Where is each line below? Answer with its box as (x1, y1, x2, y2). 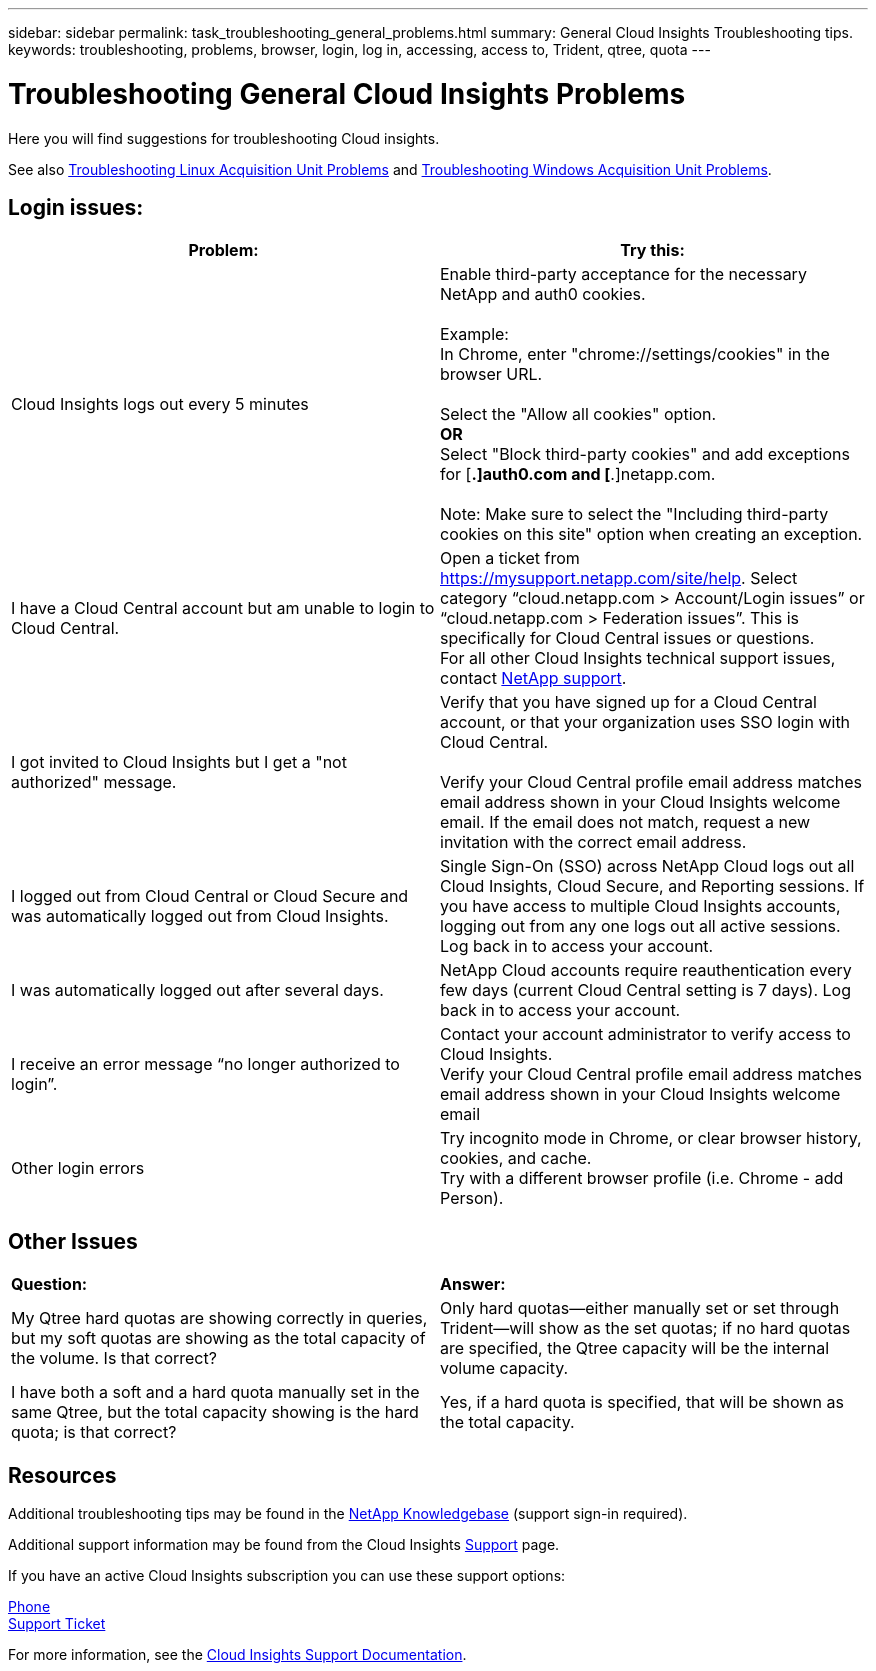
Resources (8, 1462, 117, 1488)
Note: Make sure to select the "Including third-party (440, 504, 829, 525)
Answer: (440, 1274, 506, 1295)
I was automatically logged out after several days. (11, 980, 384, 1001)
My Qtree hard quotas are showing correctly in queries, (11, 1308, 428, 1329)
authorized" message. (11, 772, 177, 793)
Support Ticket (8, 1615, 106, 1633)
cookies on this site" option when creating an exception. (440, 524, 863, 545)
